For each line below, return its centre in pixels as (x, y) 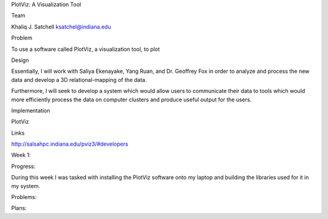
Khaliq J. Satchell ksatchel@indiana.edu (61, 27)
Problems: (24, 197)
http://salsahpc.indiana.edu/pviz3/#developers (70, 144)
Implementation (31, 110)
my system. (26, 186)
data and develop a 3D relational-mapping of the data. (79, 79)
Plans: (19, 208)
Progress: (23, 166)
